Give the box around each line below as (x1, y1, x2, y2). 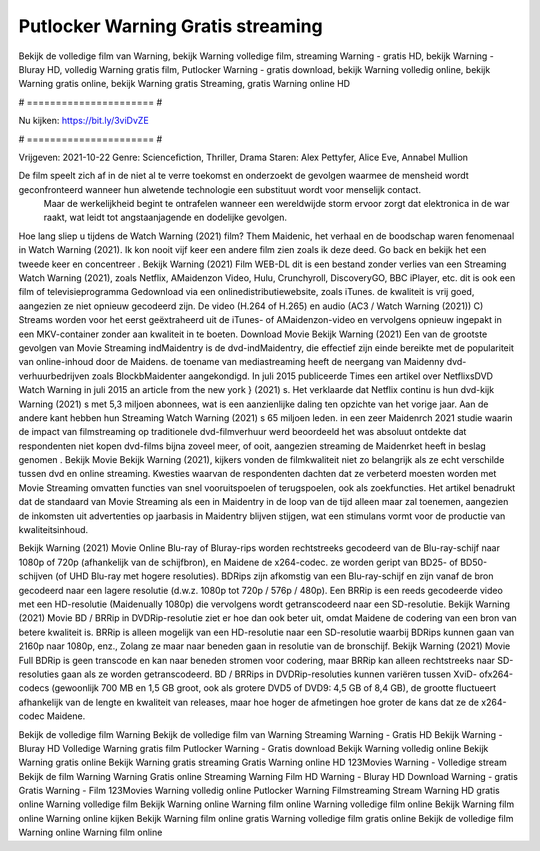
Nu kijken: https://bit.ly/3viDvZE (18, 115, 149, 127)
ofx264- (478, 668, 514, 680)
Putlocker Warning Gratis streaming (18, 15, 324, 37)
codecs (18, 682, 50, 694)
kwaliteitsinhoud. (18, 524, 89, 536)
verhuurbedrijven (18, 370, 90, 382)
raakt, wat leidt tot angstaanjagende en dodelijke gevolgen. (43, 211, 287, 224)
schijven (18, 570, 54, 582)
